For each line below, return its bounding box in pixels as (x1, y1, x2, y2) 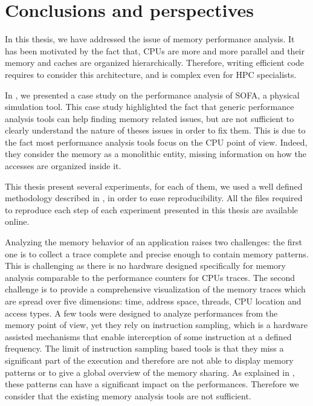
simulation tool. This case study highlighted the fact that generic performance (5, 100, 294, 113)
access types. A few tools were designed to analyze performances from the (5, 306, 278, 319)
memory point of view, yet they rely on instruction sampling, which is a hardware (5, 318, 308, 331)
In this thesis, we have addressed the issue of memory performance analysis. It (5, 33, 295, 45)
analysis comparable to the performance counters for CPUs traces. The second (5, 271, 295, 283)
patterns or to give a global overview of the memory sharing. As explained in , (5, 366, 295, 378)
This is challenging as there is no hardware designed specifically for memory (5, 259, 286, 272)
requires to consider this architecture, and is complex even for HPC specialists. (5, 68, 297, 80)
